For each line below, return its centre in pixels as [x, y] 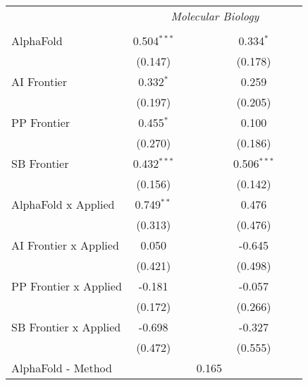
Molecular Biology [215, 16]
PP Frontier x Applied [67, 286]
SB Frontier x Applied [66, 327]
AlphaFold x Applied [63, 204]
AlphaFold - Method [62, 368]
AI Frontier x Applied [65, 245]
